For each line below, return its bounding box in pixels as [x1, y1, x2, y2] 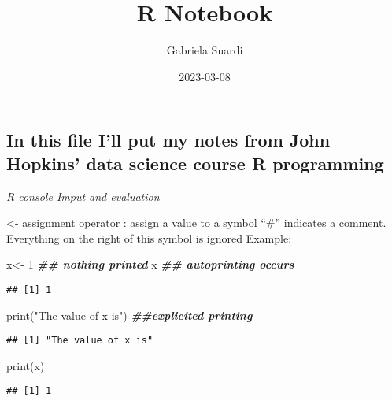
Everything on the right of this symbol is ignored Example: [6, 229, 292, 246]
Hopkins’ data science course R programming [6, 150, 384, 175]
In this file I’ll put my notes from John [6, 128, 331, 152]
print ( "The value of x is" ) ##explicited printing [6, 306, 253, 323]
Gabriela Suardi [166, 42, 243, 58]
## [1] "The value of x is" [6, 335, 153, 347]
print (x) [6, 357, 45, 373]
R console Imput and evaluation [6, 188, 160, 204]
